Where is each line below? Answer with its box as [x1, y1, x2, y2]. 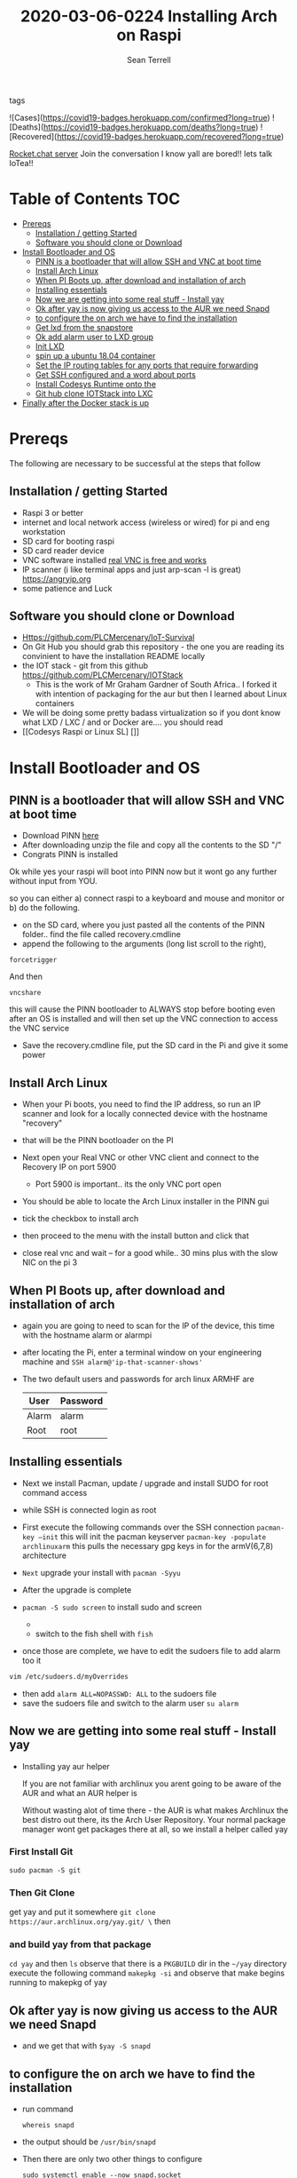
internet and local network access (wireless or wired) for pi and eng [21, 517, 270, 528]
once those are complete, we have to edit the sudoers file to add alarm [21, 1645, 281, 1656]
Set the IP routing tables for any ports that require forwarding [35, 360, 259, 370]
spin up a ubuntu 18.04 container [35, 350, 156, 361]
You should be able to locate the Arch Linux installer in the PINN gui [21, 1196, 270, 1207]
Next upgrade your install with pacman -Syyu [21, 1567, 181, 1578]
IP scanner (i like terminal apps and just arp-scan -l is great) [21, 564, 242, 575]
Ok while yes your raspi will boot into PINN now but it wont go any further [9, 866, 277, 877]
